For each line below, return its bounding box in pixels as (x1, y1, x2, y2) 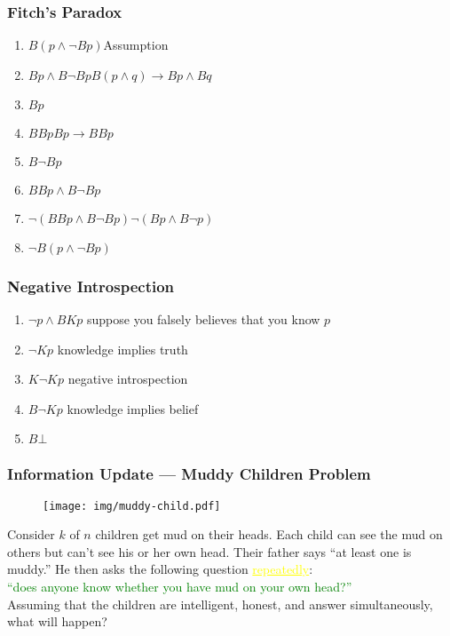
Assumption (103, 36, 169, 54)
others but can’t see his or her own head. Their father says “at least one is (7, 542, 412, 560)
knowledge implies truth (57, 339, 188, 358)
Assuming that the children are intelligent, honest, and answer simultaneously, (7, 594, 433, 613)
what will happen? (7, 612, 107, 631)
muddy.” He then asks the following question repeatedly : (7, 560, 313, 578)
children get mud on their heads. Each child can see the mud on (95, 525, 443, 544)
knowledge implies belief (67, 399, 199, 417)
